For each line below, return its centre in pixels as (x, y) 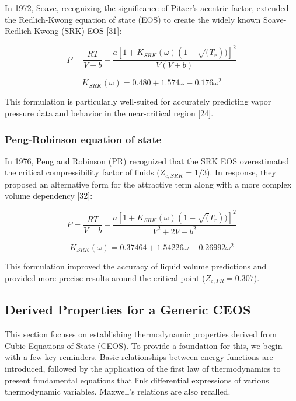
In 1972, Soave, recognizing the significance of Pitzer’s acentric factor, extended (147, 8)
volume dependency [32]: (49, 196)
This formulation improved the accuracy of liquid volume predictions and (136, 266)
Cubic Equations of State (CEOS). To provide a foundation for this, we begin (144, 345)
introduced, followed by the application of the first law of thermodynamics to (143, 369)
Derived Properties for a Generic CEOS (128, 310)
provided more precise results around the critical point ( (105, 277)
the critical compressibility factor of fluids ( (82, 172)
